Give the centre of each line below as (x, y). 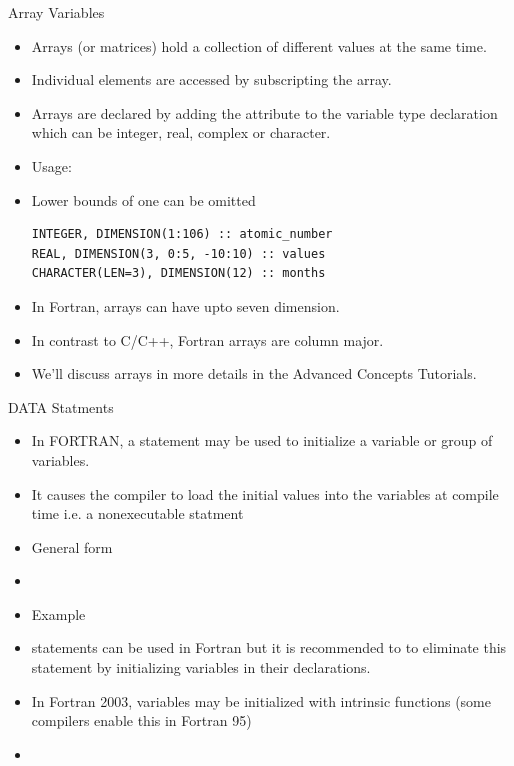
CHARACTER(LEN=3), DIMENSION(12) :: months (178, 273)
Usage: (51, 165)
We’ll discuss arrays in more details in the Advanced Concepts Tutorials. (254, 373)
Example (58, 613)
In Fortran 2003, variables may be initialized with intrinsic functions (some (261, 700)
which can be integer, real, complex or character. (181, 132)
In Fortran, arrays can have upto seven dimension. (185, 305)
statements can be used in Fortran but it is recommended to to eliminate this (269, 647)
